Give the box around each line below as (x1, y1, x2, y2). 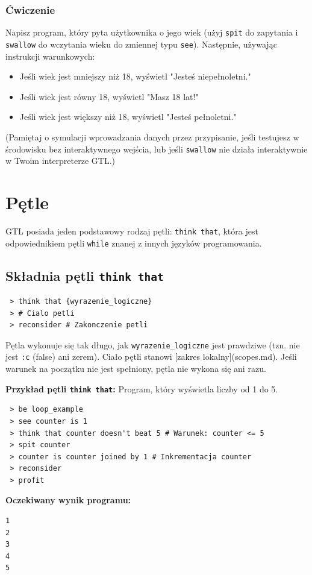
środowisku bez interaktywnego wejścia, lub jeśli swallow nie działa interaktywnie (5, 142, 308, 155)
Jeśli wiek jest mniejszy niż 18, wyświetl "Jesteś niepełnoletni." (19, 70, 251, 83)
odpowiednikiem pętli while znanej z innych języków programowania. (5, 236, 262, 249)
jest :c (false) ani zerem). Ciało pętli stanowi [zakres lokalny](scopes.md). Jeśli (5, 350, 297, 363)
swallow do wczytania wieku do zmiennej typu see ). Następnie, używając (5, 37, 277, 50)
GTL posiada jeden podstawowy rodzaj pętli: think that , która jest (5, 224, 258, 237)
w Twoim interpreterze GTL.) (5, 154, 115, 167)
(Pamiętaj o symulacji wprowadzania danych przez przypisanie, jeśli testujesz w (5, 130, 299, 143)
